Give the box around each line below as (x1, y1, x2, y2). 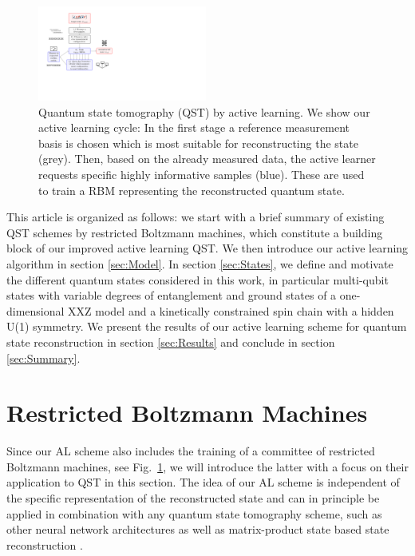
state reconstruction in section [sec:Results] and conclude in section (6, 333, 335, 350)
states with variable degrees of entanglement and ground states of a (6, 287, 337, 304)
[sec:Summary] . (6, 349, 81, 366)
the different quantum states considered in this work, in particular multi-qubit (6, 271, 389, 288)
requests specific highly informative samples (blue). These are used (38, 166, 365, 183)
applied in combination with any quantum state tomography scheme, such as (6, 505, 382, 522)
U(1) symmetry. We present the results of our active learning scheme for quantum (6, 318, 407, 335)
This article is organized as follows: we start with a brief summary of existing (6, 208, 385, 225)
